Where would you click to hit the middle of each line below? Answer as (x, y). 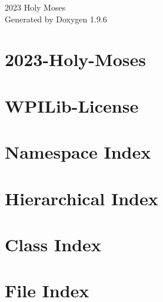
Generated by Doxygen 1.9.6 (56, 19)
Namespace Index (78, 152)
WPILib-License (72, 105)
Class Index (53, 244)
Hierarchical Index (81, 198)
